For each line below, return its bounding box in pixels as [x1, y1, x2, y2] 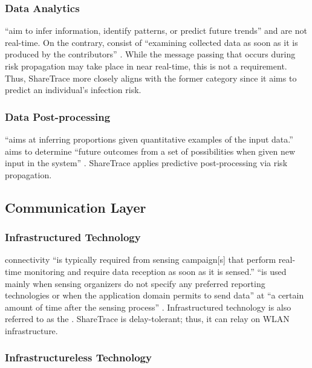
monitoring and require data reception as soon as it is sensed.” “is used [24, 265, 287, 277]
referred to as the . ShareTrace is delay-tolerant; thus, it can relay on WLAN [5, 312, 290, 325]
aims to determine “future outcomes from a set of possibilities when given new [5, 144, 296, 157]
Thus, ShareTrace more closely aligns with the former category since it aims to [5, 71, 297, 84]
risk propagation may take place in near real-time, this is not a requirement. [5, 60, 287, 72]
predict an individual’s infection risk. [5, 83, 141, 96]
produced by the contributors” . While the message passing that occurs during [5, 48, 296, 60]
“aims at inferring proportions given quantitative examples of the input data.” [5, 133, 293, 145]
